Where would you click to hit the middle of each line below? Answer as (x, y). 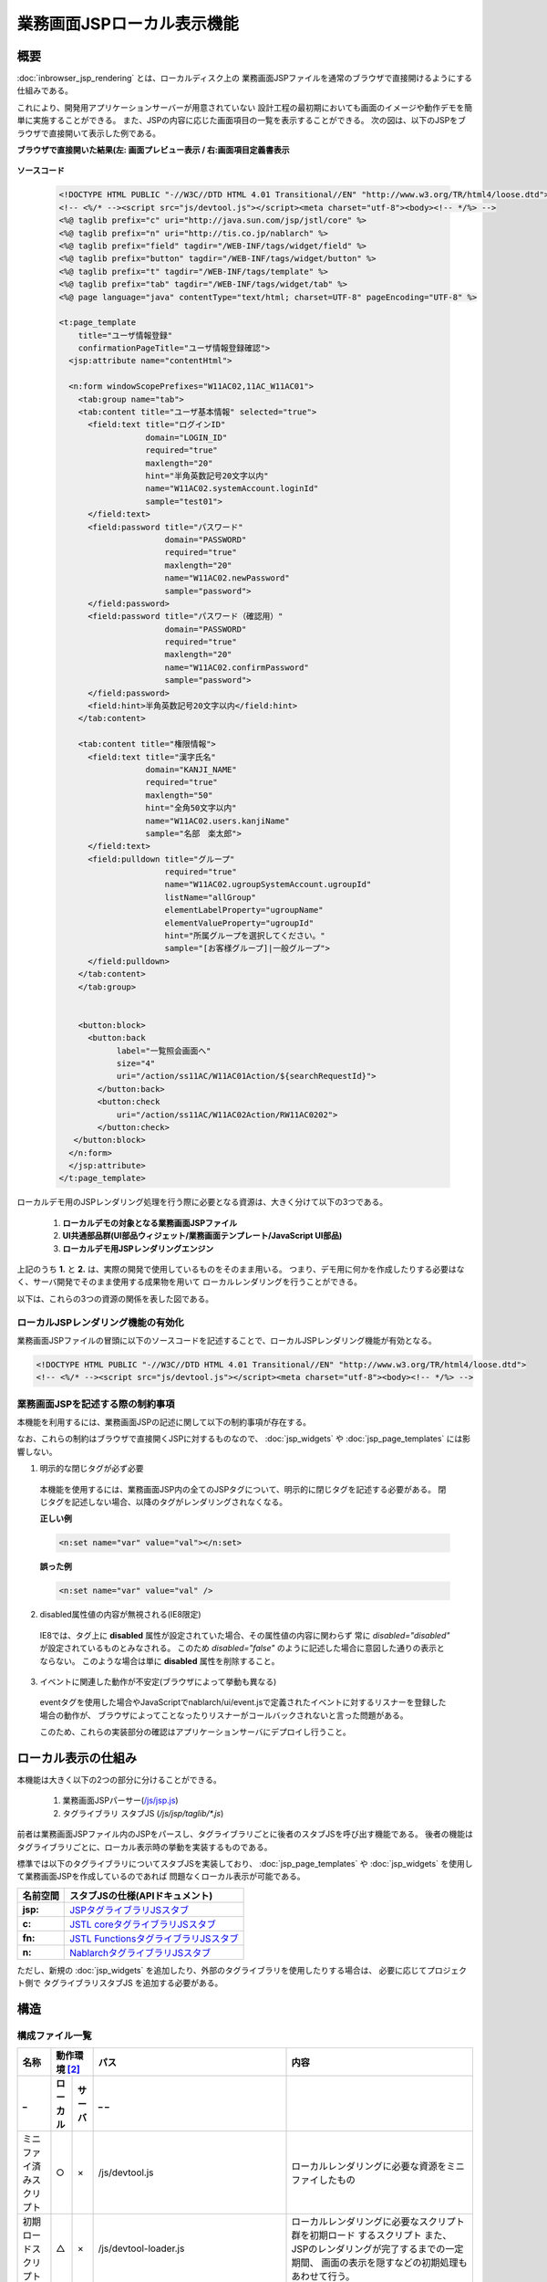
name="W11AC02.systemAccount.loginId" (232, 489)
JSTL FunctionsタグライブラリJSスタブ (154, 1938)
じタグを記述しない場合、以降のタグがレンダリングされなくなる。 (163, 1502)
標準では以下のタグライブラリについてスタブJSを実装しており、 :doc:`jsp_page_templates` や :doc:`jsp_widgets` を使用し (245, 1863)
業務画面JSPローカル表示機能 (128, 24)
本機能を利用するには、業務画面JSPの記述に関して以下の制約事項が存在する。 (164, 1422)
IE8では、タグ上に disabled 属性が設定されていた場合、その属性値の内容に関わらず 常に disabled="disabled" (245, 1635)
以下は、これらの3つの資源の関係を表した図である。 (115, 1298)
